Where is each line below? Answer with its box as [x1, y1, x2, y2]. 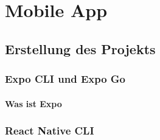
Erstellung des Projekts [5, 39, 156, 58]
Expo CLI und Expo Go [5, 71, 126, 86]
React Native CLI [5, 123, 94, 138]
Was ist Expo [5, 97, 62, 110]
